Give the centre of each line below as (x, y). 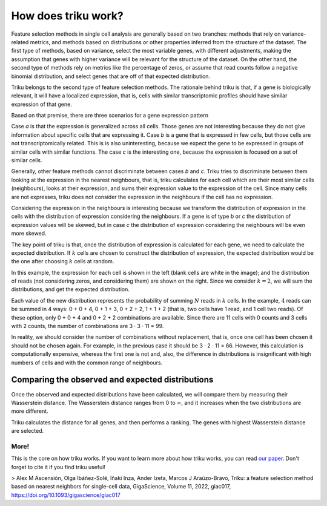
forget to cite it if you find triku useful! (58, 467)
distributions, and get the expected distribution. (71, 289)
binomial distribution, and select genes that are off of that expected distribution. (111, 76)
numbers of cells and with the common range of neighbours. (87, 363)
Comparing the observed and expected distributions (112, 380)
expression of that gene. (42, 104)
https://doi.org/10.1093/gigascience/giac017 (66, 495)
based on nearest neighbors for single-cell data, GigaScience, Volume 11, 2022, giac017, (121, 487)
